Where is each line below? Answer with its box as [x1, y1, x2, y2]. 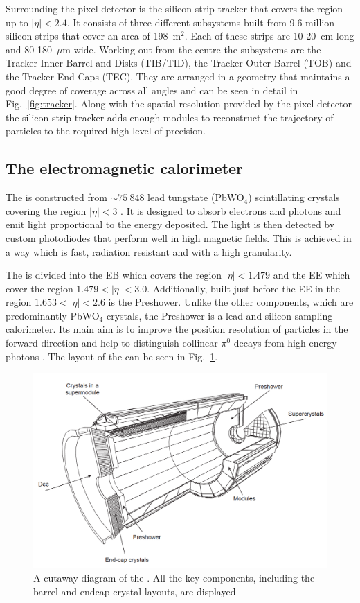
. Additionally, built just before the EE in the [147, 281, 340, 295]
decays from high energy [233, 335, 337, 350]
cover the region [6, 281, 73, 295]
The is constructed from [6, 190, 107, 204]
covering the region [6, 203, 87, 218]
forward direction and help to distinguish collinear [6, 335, 218, 350]
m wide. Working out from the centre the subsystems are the [62, 42, 321, 56]
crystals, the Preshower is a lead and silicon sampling [106, 308, 333, 322]
